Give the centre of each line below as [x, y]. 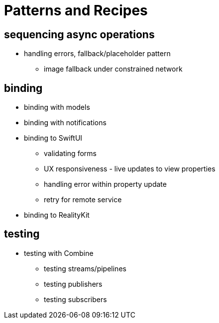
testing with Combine [59, 253]
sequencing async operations [79, 34]
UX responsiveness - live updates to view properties [130, 169]
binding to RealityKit [57, 215]
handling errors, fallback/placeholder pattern [97, 54]
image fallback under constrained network [113, 69]
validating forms [70, 154]
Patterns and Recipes [76, 10]
